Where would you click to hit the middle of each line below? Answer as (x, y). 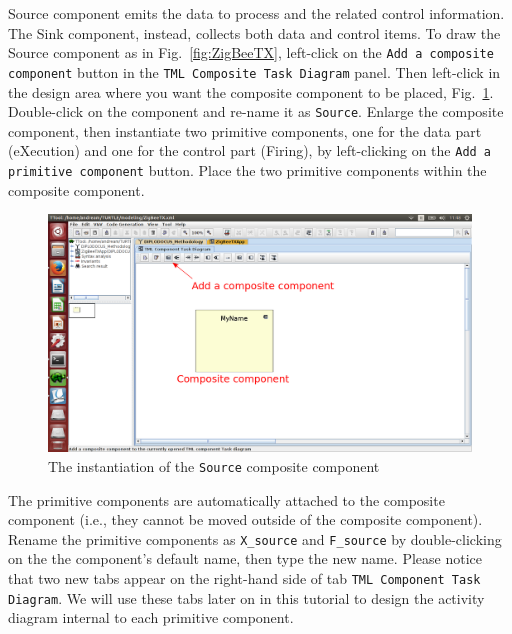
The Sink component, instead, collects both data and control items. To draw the (254, 32)
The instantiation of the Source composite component (214, 465)
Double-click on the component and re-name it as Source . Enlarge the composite (256, 111)
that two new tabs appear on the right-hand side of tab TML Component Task (244, 578)
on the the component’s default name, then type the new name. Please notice (245, 558)
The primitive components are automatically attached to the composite (226, 499)
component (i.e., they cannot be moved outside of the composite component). (245, 519)
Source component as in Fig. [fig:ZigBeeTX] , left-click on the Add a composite (251, 52)
